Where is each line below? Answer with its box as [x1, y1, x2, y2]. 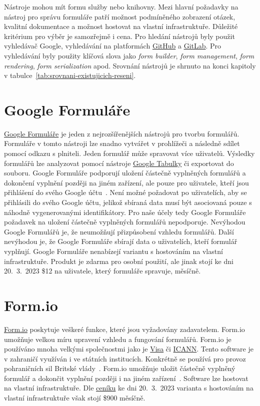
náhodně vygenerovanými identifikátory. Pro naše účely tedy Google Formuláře [4, 206, 246, 217]
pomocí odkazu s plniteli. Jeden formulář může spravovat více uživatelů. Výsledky [4, 148, 255, 158]
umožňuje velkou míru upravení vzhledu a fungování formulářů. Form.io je [4, 333, 231, 344]
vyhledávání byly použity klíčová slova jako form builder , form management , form [4, 50, 254, 60]
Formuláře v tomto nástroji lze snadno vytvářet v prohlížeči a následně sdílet [4, 138, 240, 148]
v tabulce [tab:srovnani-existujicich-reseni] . [4, 70, 136, 80]
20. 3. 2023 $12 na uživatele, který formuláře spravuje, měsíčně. [4, 265, 201, 276]
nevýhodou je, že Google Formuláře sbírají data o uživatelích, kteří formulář [4, 236, 237, 246]
